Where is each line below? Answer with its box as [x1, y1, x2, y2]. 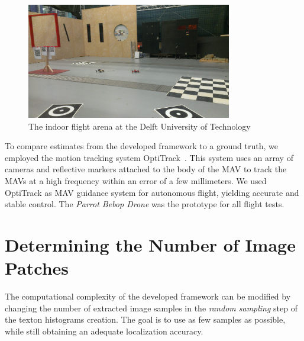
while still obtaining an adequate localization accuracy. [5, 324, 203, 337]
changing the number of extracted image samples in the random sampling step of [5, 301, 298, 314]
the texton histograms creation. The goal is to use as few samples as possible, [5, 313, 286, 326]
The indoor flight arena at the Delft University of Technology [28, 120, 251, 132]
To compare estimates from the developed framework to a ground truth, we [5, 140, 278, 152]
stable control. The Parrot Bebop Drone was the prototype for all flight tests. [5, 198, 284, 210]
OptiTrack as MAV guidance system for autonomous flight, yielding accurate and [5, 186, 299, 198]
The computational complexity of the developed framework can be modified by [5, 290, 291, 303]
